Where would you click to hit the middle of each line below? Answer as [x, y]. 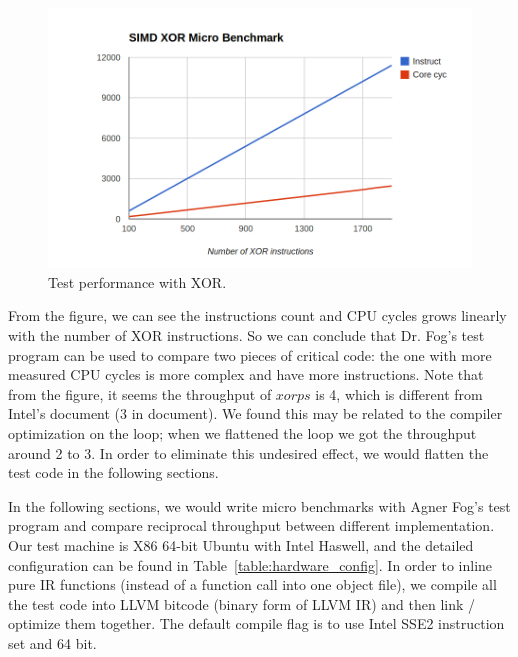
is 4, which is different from [399, 393]
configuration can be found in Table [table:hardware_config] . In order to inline [250, 564]
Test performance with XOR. [137, 281]
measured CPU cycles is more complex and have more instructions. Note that [246, 374]
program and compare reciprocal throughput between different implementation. [251, 525]
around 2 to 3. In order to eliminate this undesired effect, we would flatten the [248, 452]
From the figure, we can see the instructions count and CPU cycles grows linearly [257, 315]
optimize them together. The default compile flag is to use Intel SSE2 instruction [256, 623]
